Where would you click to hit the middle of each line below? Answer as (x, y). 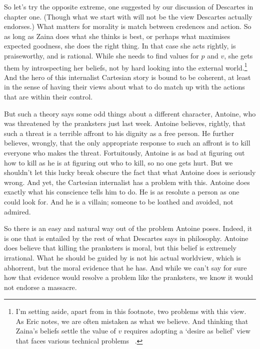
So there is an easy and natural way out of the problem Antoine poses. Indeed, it (128, 228)
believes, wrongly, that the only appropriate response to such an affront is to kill (127, 143)
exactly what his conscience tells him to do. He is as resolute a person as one (122, 192)
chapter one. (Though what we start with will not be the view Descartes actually (128, 16)
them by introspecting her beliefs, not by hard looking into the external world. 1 (126, 66)
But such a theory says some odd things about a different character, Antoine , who (130, 113)
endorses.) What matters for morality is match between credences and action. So (128, 26)
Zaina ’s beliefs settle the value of (66, 331)
